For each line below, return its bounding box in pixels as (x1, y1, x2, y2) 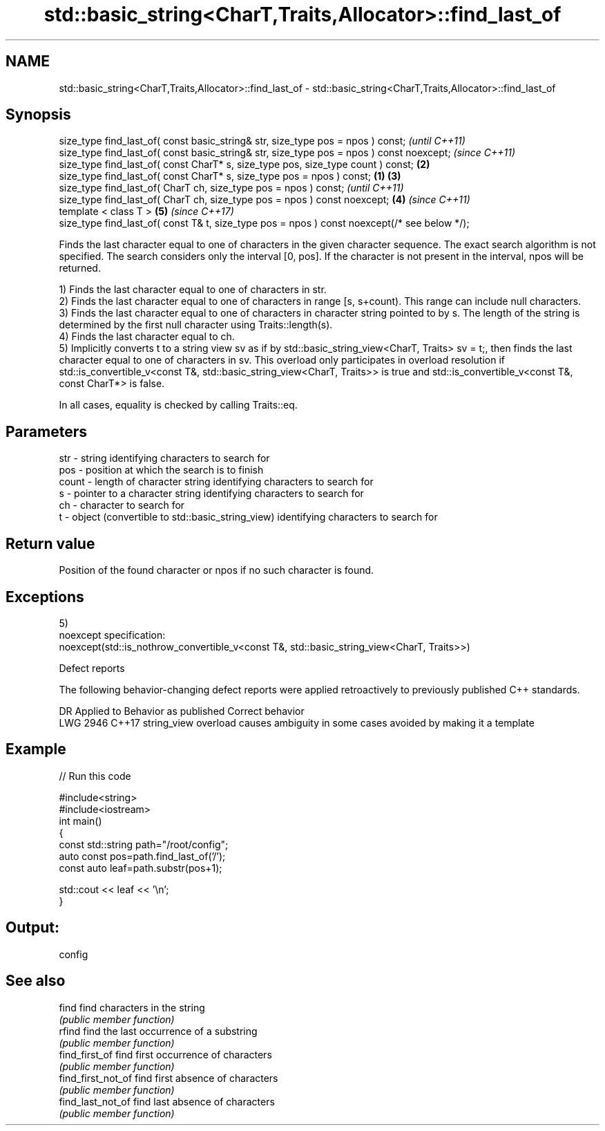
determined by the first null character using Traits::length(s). (59, 319, 333, 331)
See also (6, 972, 66, 990)
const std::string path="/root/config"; (59, 838, 229, 850)
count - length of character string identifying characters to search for (59, 476, 374, 488)
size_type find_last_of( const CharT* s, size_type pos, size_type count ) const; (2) (59, 158, 430, 171)
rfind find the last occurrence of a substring (59, 1025, 258, 1037)
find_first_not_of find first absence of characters (59, 1072, 278, 1084)
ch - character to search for (59, 499, 185, 512)
